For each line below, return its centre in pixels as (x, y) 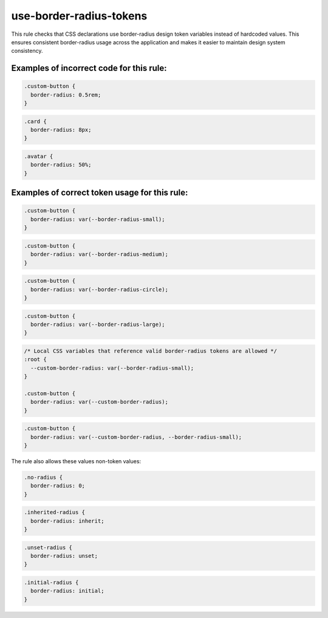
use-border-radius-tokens (79, 16)
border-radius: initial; (67, 591)
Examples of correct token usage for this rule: (100, 193)
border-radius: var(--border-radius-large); (98, 324)
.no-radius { (43, 477)
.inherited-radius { (54, 512)
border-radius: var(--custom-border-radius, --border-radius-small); (136, 437)
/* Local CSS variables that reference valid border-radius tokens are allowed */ (151, 351)
